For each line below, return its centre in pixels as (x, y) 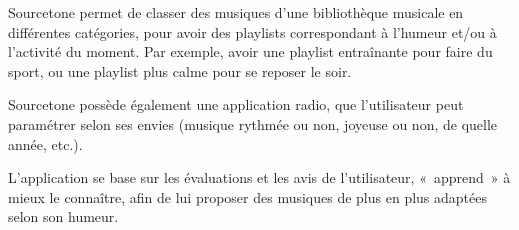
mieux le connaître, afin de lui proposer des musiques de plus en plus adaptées (247, 196)
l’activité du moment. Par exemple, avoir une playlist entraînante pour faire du (250, 51)
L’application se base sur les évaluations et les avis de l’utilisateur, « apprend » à (259, 177)
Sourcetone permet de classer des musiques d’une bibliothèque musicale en (236, 12)
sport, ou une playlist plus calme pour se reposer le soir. (180, 70)
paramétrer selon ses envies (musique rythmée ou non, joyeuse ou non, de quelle (253, 123)
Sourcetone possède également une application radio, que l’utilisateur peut (236, 104)
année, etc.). (45, 143)
